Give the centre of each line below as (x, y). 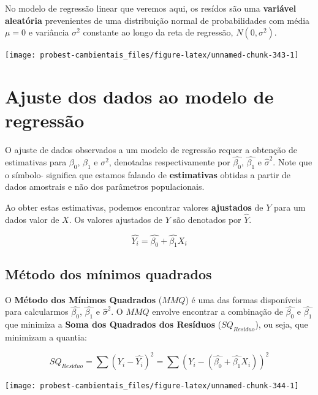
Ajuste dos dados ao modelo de (139, 96)
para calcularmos (37, 311)
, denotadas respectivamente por (169, 161)
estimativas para (36, 161)
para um (290, 207)
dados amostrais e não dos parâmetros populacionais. (105, 186)
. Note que (293, 161)
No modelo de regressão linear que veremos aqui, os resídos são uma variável (151, 8)
